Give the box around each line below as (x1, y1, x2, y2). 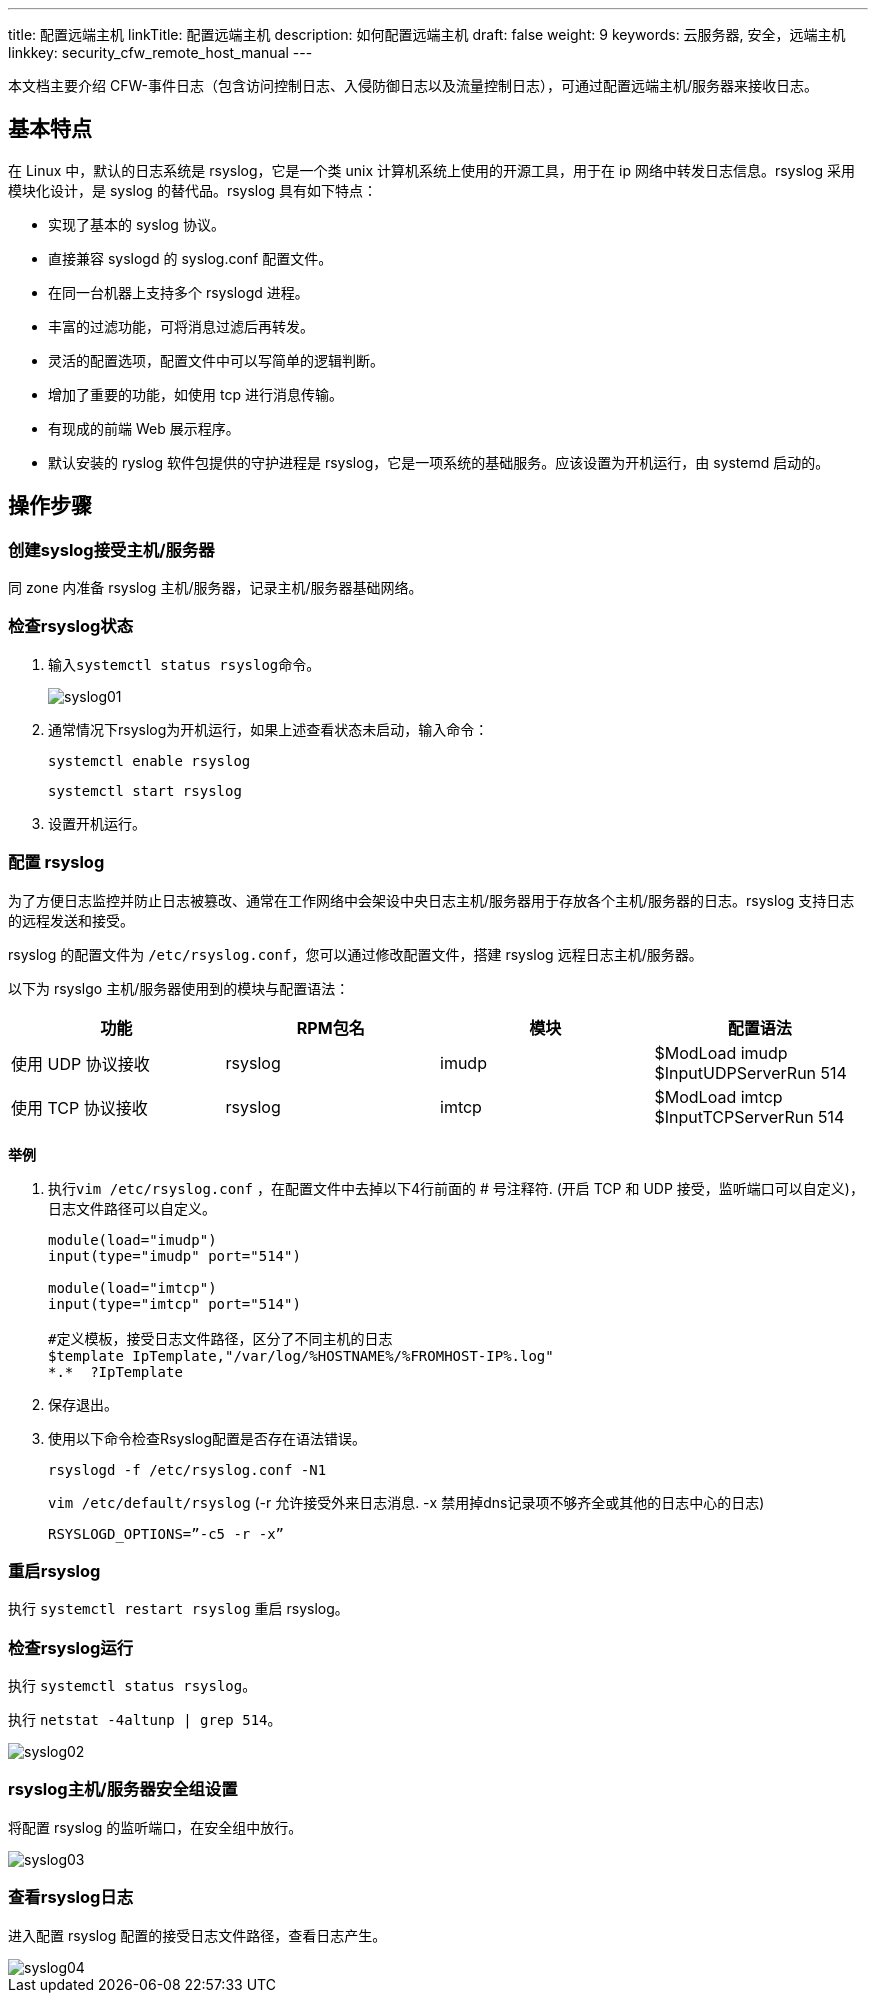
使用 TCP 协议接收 (11, 1097, 148, 1118)
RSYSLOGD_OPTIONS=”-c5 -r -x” (48, 1525, 285, 1542)
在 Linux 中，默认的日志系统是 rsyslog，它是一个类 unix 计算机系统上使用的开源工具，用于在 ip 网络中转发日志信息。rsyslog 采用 (8, 161, 856, 179)
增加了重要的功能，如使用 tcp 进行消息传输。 (48, 385, 343, 403)
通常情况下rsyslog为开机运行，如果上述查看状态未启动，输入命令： (48, 720, 489, 738)
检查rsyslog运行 (8, 1637, 134, 1658)
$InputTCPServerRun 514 (654, 1106, 845, 1127)
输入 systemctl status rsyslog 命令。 (48, 655, 321, 673)
